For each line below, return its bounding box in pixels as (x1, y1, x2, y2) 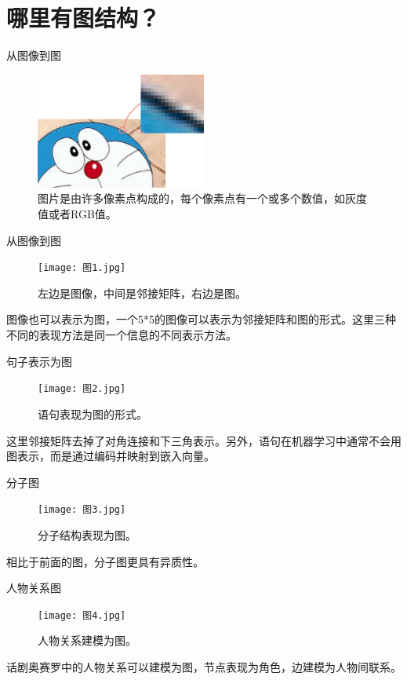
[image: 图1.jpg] (38, 262, 126, 274)
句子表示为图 (6, 353, 72, 369)
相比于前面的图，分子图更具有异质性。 (6, 553, 204, 569)
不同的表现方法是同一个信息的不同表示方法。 (6, 327, 237, 343)
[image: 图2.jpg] (38, 383, 126, 395)
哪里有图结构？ (6, 2, 161, 34)
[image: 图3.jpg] (38, 504, 126, 516)
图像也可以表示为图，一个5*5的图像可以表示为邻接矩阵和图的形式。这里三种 (6, 311, 396, 327)
